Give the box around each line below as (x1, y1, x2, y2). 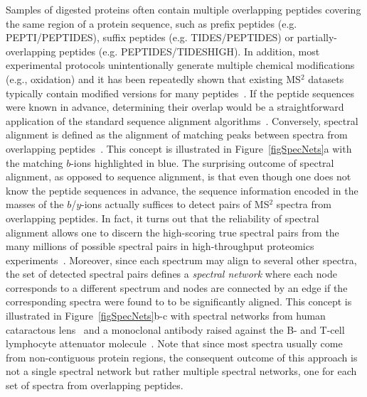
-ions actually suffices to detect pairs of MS (81, 197, 270, 212)
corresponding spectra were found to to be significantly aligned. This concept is (6, 294, 352, 309)
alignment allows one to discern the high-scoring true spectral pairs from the (6, 224, 339, 239)
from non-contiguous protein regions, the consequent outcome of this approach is (6, 349, 358, 364)
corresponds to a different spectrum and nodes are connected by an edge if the (6, 280, 348, 295)
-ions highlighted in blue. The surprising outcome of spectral (70, 155, 334, 170)
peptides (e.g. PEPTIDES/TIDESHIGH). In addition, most (59, 43, 320, 58)
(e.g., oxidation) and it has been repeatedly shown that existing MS (6, 71, 301, 86)
